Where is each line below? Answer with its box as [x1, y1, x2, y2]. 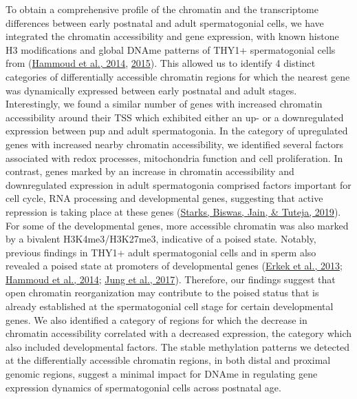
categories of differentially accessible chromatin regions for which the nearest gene [6, 69, 350, 83]
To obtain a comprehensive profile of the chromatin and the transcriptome [6, 2, 318, 16]
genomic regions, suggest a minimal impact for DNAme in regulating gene [6, 367, 318, 381]
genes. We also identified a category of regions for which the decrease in [6, 312, 307, 327]
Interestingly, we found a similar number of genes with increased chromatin [6, 96, 323, 111]
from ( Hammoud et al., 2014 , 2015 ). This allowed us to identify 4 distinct [6, 56, 316, 70]
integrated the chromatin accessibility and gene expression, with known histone [6, 29, 339, 43]
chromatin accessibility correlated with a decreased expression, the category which [6, 326, 352, 340]
